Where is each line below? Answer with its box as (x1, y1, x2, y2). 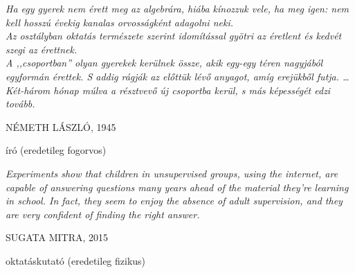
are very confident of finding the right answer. (6, 206, 200, 221)
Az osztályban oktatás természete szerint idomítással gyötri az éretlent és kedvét (6, 28, 342, 43)
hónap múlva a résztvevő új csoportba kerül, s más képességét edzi (53, 82, 331, 97)
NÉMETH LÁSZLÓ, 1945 (6, 119, 116, 134)
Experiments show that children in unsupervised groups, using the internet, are (6, 166, 338, 180)
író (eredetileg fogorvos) (6, 143, 107, 157)
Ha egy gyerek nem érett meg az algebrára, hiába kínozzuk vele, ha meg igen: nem (6, 1, 349, 15)
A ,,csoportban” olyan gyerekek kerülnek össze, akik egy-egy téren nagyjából (6, 55, 323, 70)
